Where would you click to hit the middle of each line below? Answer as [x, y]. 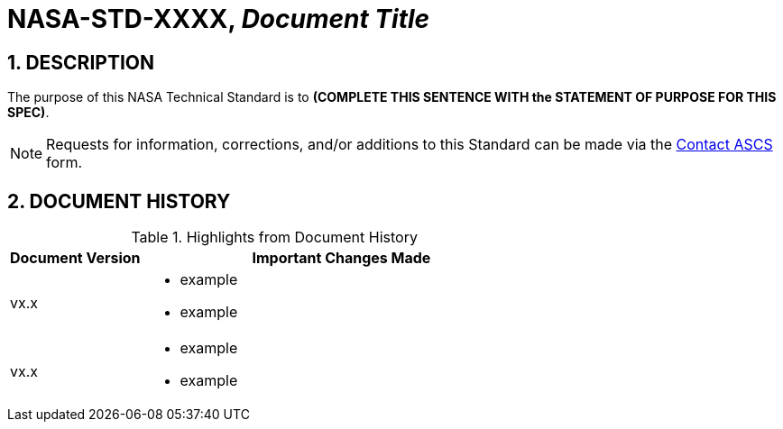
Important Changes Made [341, 258]
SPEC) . [28, 113]
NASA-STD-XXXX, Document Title [219, 19]
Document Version [75, 258]
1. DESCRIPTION [81, 62]
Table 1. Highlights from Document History [274, 237]
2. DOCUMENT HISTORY [119, 201]
